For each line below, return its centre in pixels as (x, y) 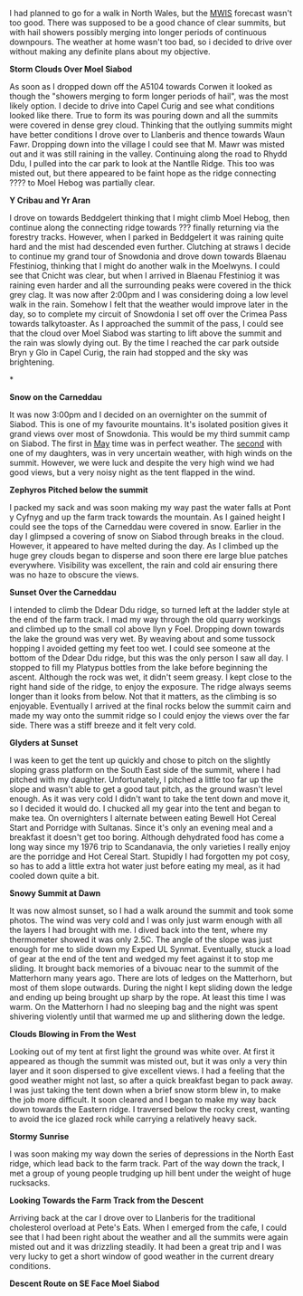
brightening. (32, 362)
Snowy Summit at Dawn (55, 893)
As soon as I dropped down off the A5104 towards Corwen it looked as (141, 86)
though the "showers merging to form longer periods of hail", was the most (149, 96)
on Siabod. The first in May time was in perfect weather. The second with (146, 443)
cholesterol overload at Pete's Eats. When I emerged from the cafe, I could (148, 1227)
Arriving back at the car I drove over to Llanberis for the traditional (133, 1218)
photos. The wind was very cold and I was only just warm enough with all (146, 920)
